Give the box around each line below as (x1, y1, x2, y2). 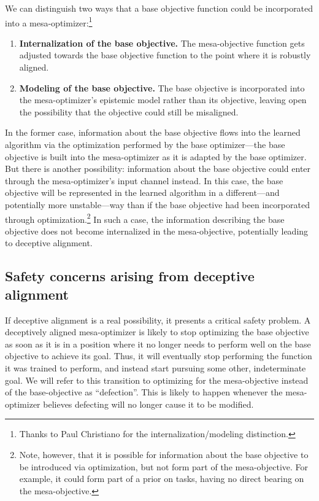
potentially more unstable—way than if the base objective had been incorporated (5, 198, 310, 211)
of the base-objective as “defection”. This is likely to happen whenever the (5, 386, 283, 398)
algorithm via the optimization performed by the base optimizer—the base (5, 138, 285, 150)
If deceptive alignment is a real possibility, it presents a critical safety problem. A (5, 313, 311, 326)
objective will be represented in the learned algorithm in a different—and (5, 186, 280, 199)
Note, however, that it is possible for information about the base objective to (19, 448, 309, 460)
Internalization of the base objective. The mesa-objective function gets (19, 36, 305, 49)
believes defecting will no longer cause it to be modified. (43, 397, 254, 410)
